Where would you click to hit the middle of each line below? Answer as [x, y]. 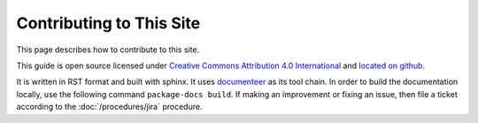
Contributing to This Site [108, 23]
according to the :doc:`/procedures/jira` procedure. [109, 107]
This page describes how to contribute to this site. [108, 50]
